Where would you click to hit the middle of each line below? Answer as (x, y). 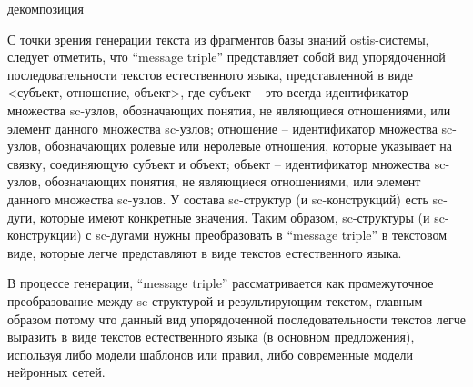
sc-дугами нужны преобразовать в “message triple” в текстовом (272, 235)
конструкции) (45, 235)
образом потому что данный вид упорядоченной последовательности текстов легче (236, 318)
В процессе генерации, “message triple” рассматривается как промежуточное (221, 283)
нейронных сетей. (56, 372)
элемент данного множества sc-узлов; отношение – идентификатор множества (222, 128)
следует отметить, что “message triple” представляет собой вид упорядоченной (226, 57)
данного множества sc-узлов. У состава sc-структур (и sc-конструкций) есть (218, 198)
